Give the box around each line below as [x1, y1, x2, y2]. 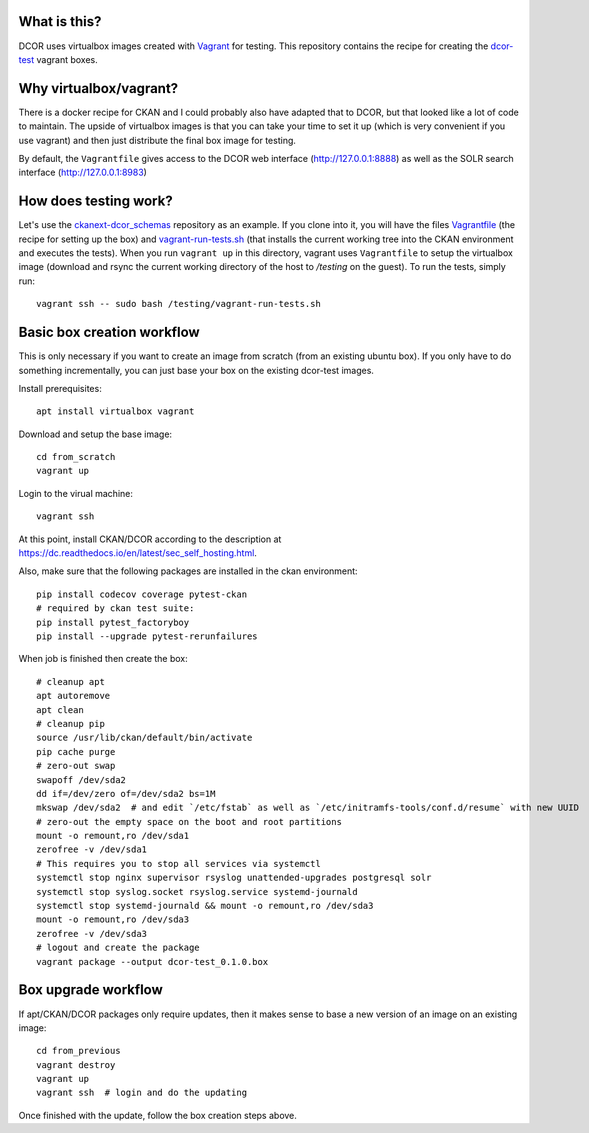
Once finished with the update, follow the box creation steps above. [18, 1109, 297, 1121]
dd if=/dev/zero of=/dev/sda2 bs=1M [36, 788, 216, 799]
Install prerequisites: [18, 382, 102, 394]
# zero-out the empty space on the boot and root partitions [36, 816, 342, 827]
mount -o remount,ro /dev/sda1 [36, 830, 190, 842]
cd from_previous [36, 1045, 121, 1057]
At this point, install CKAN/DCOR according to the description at [18, 533, 282, 545]
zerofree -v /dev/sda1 [36, 844, 148, 855]
